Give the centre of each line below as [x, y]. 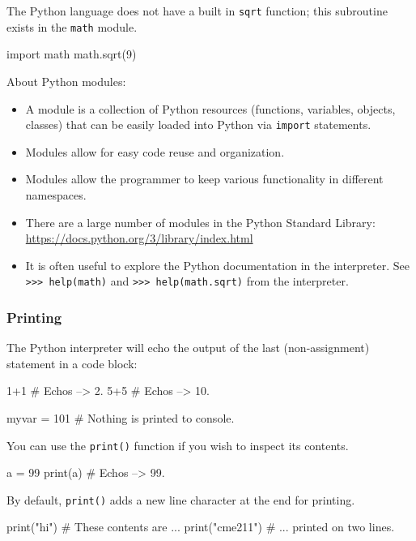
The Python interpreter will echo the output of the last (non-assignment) [188, 348]
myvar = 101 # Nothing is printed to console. [121, 417]
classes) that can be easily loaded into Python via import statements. [198, 125]
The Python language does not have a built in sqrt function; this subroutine [197, 11]
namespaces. [56, 194]
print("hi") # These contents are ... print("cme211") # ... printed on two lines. [201, 527]
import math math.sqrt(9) [72, 54]
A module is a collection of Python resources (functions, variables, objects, [210, 108]
